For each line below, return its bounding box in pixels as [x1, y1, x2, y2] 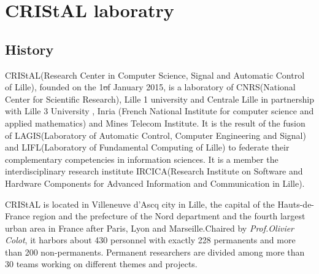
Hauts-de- [277, 197, 315, 210]
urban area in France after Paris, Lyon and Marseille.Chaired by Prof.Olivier [5, 221, 294, 234]
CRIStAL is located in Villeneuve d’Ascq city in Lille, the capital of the [5, 197, 275, 210]
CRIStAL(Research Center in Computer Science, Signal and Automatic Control [5, 68, 305, 81]
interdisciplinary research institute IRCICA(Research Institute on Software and [5, 165, 303, 178]
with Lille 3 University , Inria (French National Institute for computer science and [5, 104, 314, 117]
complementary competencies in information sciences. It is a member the [5, 152, 279, 165]
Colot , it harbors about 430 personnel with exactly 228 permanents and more [5, 233, 296, 246]
